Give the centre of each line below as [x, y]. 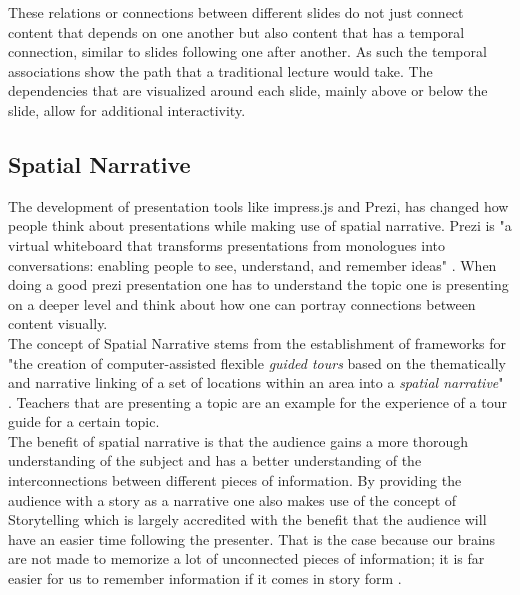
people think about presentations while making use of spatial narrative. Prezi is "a [260, 225]
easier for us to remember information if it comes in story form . [205, 578]
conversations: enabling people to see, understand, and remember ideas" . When [252, 264]
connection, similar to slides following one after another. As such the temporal [247, 51]
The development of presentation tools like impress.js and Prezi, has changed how [258, 205]
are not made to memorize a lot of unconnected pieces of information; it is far [246, 558]
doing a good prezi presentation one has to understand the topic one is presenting [258, 284]
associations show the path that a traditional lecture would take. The [220, 70]
